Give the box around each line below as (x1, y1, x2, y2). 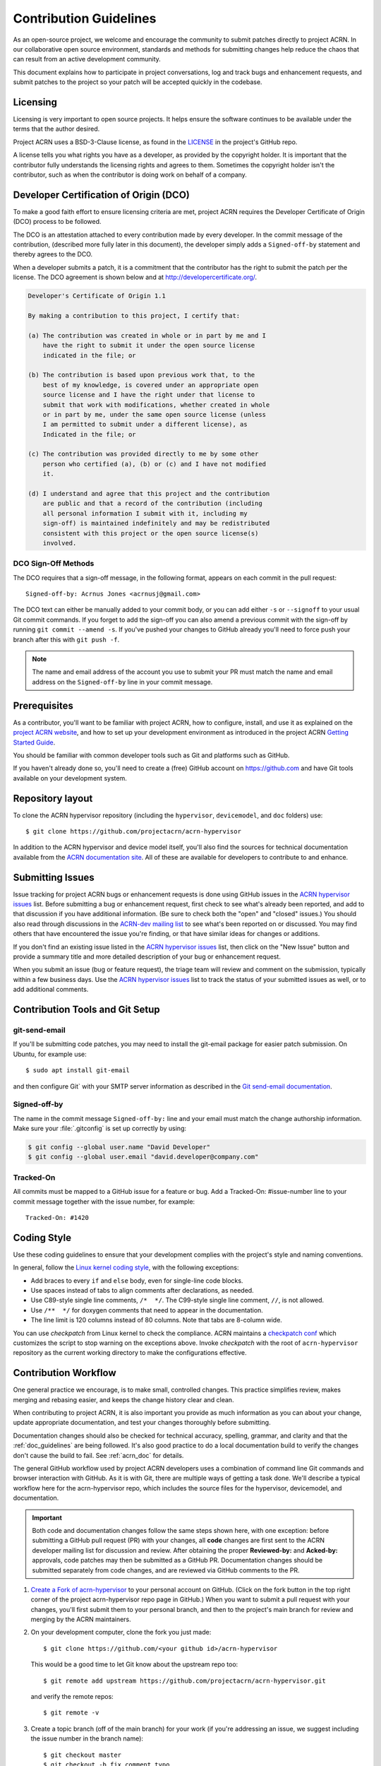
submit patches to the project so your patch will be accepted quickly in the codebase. (13, 78, 262, 86)
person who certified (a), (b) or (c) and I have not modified (42, 460, 267, 468)
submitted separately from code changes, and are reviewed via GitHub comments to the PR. (32, 1565, 300, 1575)
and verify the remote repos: (30, 1693, 114, 1701)
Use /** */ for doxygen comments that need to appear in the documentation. (30, 1305, 264, 1314)
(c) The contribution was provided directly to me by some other (28, 450, 259, 458)
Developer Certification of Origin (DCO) (13, 189, 190, 201)
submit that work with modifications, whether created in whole (42, 401, 270, 409)
